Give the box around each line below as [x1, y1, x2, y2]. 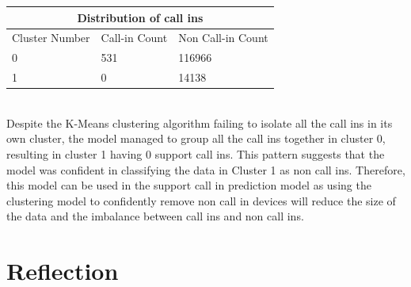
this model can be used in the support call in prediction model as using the [6, 177, 371, 193]
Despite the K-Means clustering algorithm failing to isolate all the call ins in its [6, 114, 393, 131]
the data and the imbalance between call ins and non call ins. [6, 208, 304, 224]
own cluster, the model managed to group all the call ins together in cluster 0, [6, 130, 386, 147]
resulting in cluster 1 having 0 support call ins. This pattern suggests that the [6, 145, 385, 162]
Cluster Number [12, 29, 90, 46]
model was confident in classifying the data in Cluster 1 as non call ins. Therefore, [6, 161, 405, 178]
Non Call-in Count [178, 29, 268, 46]
